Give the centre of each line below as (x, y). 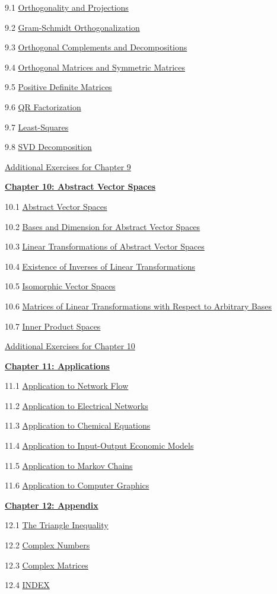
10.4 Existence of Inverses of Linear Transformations (100, 266)
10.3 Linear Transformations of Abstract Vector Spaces (105, 246)
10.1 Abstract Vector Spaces (56, 206)
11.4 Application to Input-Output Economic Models (99, 445)
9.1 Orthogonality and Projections (67, 7)
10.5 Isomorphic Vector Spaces (60, 286)
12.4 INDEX (27, 585)
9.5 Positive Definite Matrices (58, 87)
